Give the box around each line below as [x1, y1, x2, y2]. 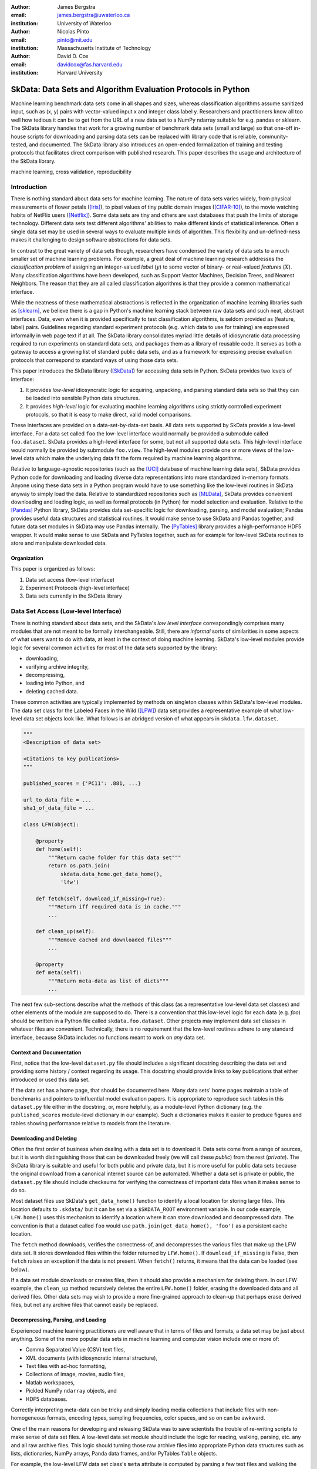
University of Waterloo [57, 19, 112, 26]
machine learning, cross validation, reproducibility [11, 168, 132, 176]
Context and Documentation [11, 1049, 82, 1056]
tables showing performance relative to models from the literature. [11, 1119, 171, 1126]
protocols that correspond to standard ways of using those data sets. [11, 356, 178, 364]
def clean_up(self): [35, 928, 95, 935]
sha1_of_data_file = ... [23, 805, 95, 811]
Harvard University [57, 69, 103, 76]
